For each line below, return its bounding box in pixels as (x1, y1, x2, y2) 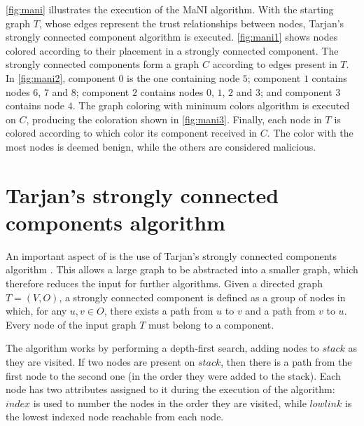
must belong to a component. (148, 317, 274, 331)
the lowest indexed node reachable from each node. (6, 409, 224, 424)
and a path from (245, 303, 316, 318)
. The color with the (267, 125, 353, 140)
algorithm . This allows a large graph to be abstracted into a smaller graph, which (6, 262, 358, 277)
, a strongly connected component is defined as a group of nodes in (59, 289, 346, 304)
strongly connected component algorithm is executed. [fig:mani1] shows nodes (6, 29, 338, 44)
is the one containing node (127, 70, 240, 85)
